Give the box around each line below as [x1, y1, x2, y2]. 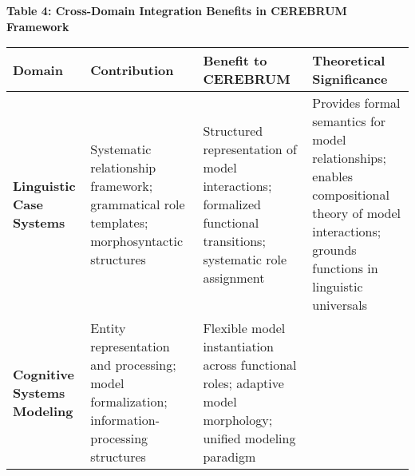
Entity [90, 319, 126, 338]
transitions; [203, 231, 266, 250]
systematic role [203, 249, 287, 268]
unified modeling [203, 429, 296, 448]
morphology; [203, 411, 273, 430]
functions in [312, 259, 378, 278]
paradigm [203, 447, 256, 466]
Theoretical [312, 51, 385, 70]
